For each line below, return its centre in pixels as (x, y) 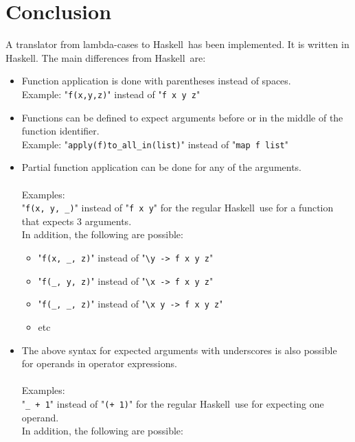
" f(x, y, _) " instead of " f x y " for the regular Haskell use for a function (177, 208)
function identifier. (60, 131)
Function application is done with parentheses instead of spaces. (156, 81)
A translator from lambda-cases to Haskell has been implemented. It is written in (177, 44)
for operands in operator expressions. (99, 363)
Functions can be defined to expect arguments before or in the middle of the (182, 117)
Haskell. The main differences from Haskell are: (106, 57)
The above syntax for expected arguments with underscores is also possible (179, 350)
